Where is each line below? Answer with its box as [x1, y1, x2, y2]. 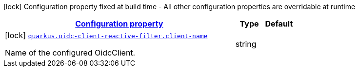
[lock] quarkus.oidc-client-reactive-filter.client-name [5, 30, 208, 40]
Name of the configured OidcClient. [5, 48, 136, 57]
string [235, 39, 257, 49]
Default [265, 19, 293, 28]
